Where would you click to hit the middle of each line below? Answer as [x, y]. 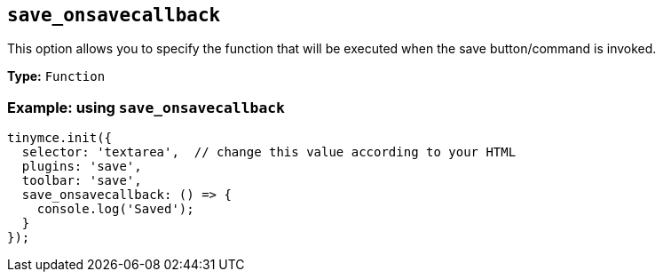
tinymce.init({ [60, 138]
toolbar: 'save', [82, 181]
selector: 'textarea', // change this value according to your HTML [269, 152]
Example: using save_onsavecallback [146, 107]
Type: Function [56, 76]
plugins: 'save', [82, 167]
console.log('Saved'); [115, 209]
